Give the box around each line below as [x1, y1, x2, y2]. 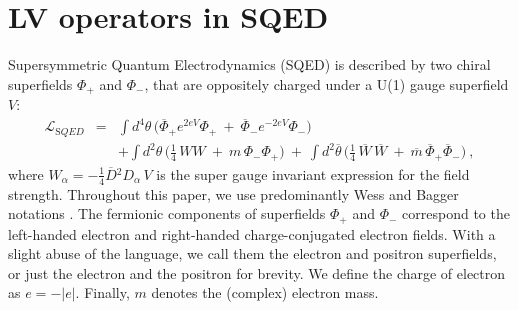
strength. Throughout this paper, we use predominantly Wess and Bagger [8, 183, 459, 204]
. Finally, [75, 282, 130, 303]
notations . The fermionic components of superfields [8, 203, 326, 224]
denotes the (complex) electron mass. [151, 282, 379, 303]
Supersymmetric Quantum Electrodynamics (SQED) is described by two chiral [8, 54, 491, 75]
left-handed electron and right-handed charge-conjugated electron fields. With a [8, 223, 496, 244]
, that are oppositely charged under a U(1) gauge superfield [144, 73, 509, 94]
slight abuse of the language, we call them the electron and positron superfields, [8, 243, 497, 264]
